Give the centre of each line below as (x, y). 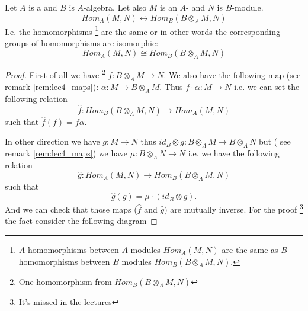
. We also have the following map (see (232, 75)
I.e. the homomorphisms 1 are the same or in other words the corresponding (142, 30)
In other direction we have (52, 141)
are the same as (250, 249)
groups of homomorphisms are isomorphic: (82, 42)
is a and (43, 7)
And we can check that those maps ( (71, 209)
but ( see (275, 141)
